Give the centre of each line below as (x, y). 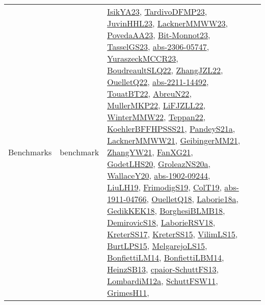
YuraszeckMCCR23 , (143, 58)
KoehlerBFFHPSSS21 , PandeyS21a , (171, 129)
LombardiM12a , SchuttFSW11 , (163, 281)
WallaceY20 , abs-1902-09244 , (159, 175)
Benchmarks (30, 152)
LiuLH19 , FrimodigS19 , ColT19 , (164, 187)
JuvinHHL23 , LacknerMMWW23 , (167, 23)
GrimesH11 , (128, 293)
